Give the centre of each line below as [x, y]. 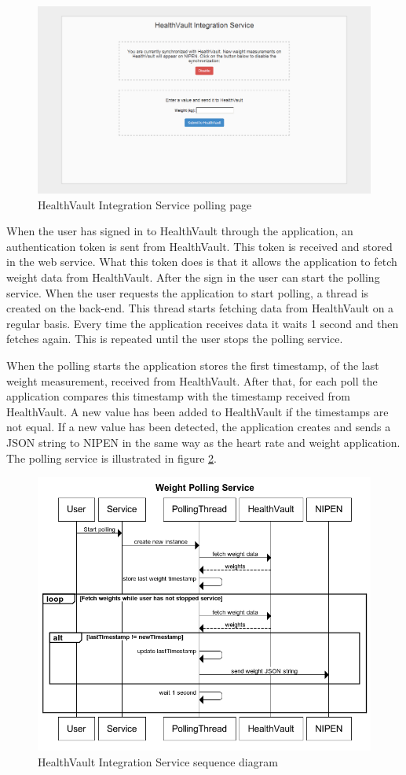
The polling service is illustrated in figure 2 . [112, 458]
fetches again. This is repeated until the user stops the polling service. [175, 339]
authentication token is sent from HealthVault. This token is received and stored [199, 246]
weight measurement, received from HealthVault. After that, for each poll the [192, 380]
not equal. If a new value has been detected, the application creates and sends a [199, 427]
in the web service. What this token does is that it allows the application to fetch [202, 262]
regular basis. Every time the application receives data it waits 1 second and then [203, 323]
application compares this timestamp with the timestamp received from [178, 396]
